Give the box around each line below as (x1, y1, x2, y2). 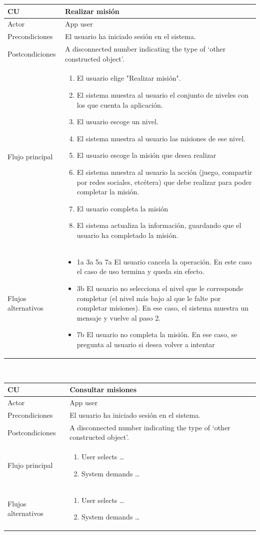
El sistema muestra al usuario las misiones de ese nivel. (76, 133, 245, 143)
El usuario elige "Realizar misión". (76, 73, 181, 83)
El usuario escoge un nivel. (76, 116, 158, 127)
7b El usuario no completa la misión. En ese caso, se (76, 329, 237, 340)
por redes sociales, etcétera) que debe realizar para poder (76, 176, 252, 187)
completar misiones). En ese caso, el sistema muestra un (76, 303, 249, 313)
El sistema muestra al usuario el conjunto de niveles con (76, 90, 248, 100)
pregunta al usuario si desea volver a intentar (76, 339, 215, 349)
